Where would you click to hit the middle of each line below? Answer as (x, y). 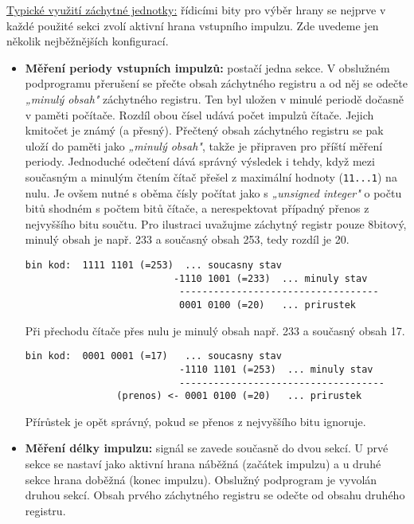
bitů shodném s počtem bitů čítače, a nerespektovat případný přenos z (197, 208)
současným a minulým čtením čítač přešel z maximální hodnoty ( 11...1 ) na (211, 176)
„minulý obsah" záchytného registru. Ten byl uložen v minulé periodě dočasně (214, 98)
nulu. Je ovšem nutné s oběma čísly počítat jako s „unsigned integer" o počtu (213, 192)
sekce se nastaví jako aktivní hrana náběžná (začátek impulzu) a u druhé (203, 463)
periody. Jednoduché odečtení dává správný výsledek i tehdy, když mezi (200, 161)
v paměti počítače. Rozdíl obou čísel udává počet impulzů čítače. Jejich (199, 114)
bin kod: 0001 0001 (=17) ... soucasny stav (153, 356)
